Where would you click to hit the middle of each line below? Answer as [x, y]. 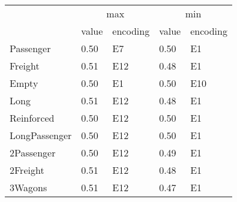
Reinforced [32, 118]
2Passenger [33, 153]
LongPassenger [41, 135]
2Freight [27, 170]
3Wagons [28, 187]
